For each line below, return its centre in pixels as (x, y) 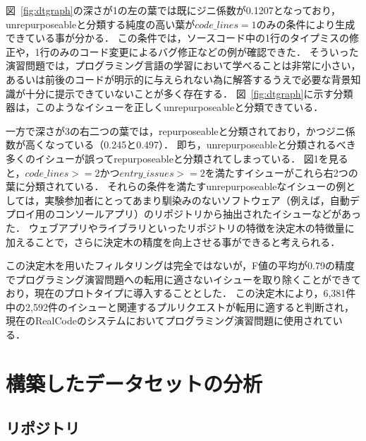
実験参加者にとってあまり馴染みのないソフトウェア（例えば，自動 (197, 200)
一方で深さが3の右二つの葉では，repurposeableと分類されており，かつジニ (176, 130)
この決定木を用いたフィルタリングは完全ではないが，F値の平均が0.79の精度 (180, 265)
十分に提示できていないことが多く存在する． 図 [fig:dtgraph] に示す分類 (189, 93)
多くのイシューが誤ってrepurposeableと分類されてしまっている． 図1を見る (177, 158)
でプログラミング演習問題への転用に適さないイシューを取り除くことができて (183, 279)
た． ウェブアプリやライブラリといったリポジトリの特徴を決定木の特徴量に (180, 227)
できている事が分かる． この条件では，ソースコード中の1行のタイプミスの (177, 38)
